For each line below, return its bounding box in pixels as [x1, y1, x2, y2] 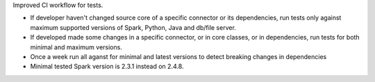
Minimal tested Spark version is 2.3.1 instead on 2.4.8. [30, 63, 184, 71]
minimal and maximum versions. [30, 42, 123, 51]
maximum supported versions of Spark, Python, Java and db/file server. [30, 23, 236, 31]
